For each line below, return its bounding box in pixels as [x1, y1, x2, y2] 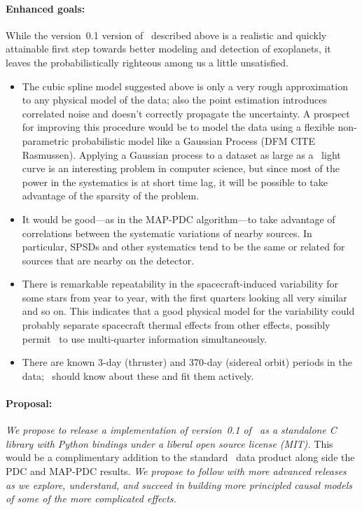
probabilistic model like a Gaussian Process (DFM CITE [71, 133, 316, 148]
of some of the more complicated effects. [6, 491, 176, 506]
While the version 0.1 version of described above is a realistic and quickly [6, 27, 327, 42]
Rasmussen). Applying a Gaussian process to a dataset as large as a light [22, 147, 341, 162]
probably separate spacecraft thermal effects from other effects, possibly [22, 318, 330, 332]
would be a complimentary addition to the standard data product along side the [6, 450, 355, 465]
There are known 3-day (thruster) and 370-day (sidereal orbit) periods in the [22, 355, 352, 369]
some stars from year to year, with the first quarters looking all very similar [22, 290, 347, 304]
